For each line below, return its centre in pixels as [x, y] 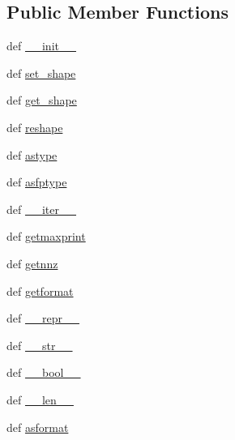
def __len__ [40, 399]
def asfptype [37, 182]
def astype [32, 154]
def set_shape [41, 73]
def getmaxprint [46, 236]
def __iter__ [41, 209]
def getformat [40, 290]
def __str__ [40, 345]
